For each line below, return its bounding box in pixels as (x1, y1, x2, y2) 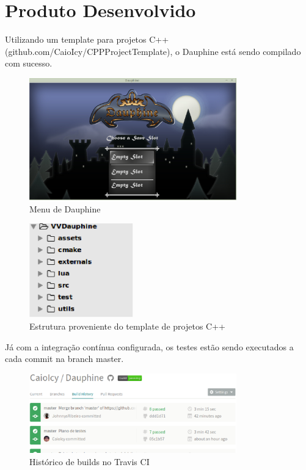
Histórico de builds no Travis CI (29, 455, 150, 468)
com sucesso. (5, 57, 53, 70)
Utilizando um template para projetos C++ (5, 33, 169, 46)
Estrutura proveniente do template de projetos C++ (29, 320, 225, 333)
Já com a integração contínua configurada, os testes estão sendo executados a (5, 340, 294, 353)
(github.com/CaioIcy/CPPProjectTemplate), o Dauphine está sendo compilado (5, 45, 301, 57)
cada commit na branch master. (5, 352, 124, 365)
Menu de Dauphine (29, 202, 101, 215)
